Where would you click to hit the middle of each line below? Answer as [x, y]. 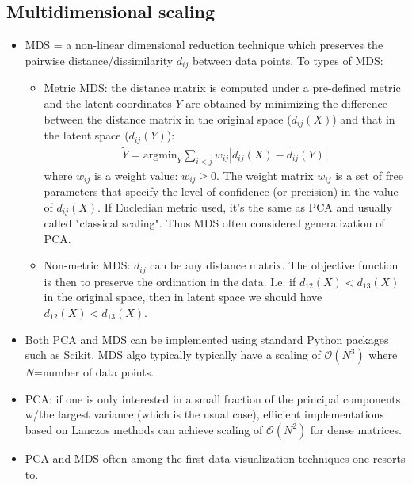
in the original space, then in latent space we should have [183, 297]
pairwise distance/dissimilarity [99, 60]
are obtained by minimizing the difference [286, 103]
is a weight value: [136, 175]
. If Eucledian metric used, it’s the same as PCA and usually [245, 206]
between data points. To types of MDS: [288, 60]
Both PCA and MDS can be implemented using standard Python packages [207, 339]
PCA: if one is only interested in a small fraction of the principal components [213, 398]
